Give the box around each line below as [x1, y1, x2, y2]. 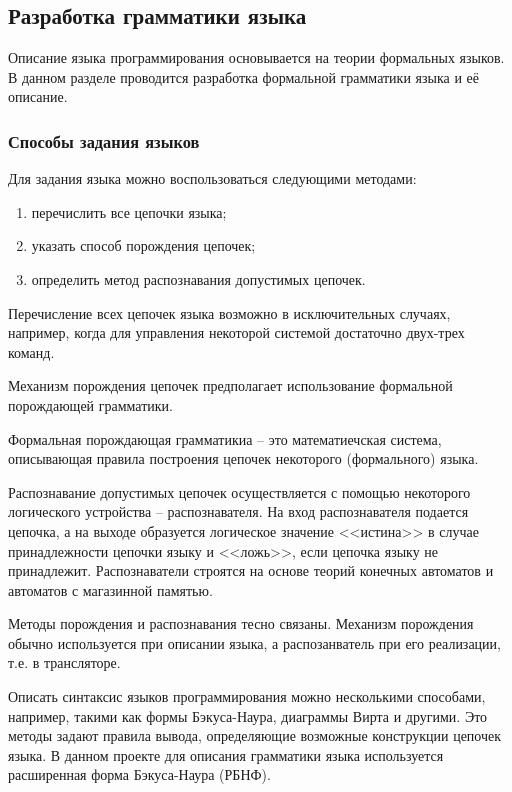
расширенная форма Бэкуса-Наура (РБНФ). [8, 764, 271, 785]
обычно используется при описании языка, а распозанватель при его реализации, [8, 632, 501, 653]
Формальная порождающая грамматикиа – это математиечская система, [8, 428, 442, 449]
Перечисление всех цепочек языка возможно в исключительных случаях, [8, 302, 451, 323]
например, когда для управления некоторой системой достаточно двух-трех [8, 322, 465, 343]
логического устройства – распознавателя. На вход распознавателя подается [8, 501, 469, 522]
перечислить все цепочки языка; [31, 201, 227, 222]
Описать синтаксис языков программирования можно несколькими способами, [8, 686, 486, 707]
